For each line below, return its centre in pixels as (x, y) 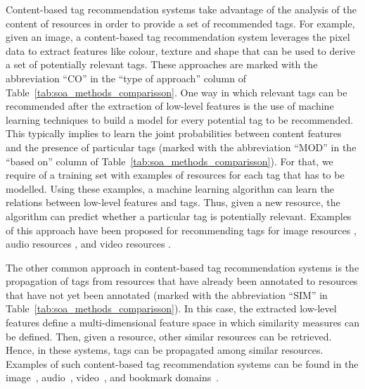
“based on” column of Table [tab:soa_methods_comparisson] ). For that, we (169, 161)
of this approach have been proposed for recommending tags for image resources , (181, 230)
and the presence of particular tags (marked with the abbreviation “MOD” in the (181, 147)
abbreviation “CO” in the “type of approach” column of (126, 78)
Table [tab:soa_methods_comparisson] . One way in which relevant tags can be (177, 92)
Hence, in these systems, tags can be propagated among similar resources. (165, 350)
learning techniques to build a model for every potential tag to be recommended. (180, 119)
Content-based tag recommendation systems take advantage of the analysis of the (181, 9)
